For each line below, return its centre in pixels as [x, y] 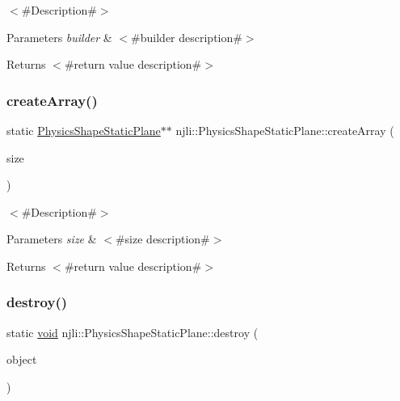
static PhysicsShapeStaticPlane [84, 130]
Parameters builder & [59, 37]
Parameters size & [52, 239]
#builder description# [187, 37]
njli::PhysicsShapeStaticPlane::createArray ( [285, 130]
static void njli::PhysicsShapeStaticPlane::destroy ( [133, 332]
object [22, 359]
